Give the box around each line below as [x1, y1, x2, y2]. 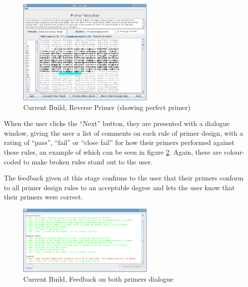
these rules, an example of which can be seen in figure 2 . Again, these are [4, 147, 222, 157]
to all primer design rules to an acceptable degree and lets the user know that [4, 182, 235, 192]
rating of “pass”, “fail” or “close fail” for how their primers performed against [4, 137, 234, 147]
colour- [224, 147, 245, 157]
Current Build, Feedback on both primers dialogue [23, 273, 174, 284]
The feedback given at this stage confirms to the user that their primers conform [4, 173, 244, 183]
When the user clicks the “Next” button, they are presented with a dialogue [4, 118, 230, 128]
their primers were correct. [4, 192, 83, 202]
